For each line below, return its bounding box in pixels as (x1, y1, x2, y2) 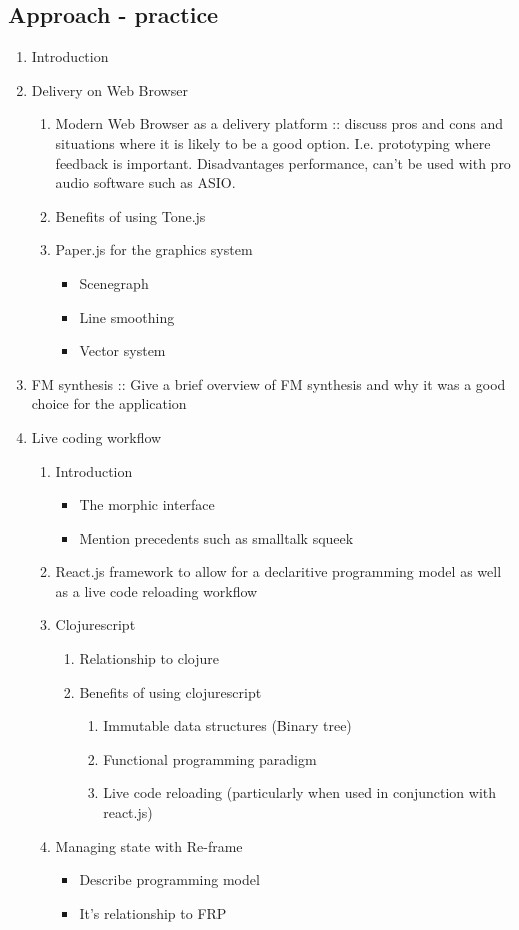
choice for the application (31, 393, 187, 414)
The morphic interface (79, 494, 215, 515)
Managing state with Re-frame (55, 835, 243, 856)
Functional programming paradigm (103, 748, 317, 769)
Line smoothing (79, 306, 175, 327)
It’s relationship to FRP (79, 902, 227, 923)
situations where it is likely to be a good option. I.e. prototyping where (55, 132, 491, 153)
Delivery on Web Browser (31, 79, 188, 100)
